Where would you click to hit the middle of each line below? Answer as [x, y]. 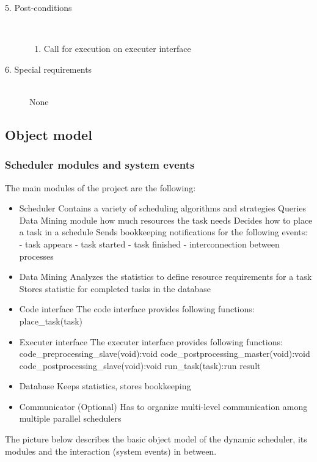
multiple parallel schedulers [70, 418]
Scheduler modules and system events [100, 165]
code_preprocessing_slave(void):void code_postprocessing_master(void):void [165, 354]
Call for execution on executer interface [117, 49]
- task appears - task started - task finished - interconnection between [149, 244]
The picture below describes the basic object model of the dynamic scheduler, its [156, 439]
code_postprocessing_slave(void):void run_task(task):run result [140, 365]
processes [36, 256]
